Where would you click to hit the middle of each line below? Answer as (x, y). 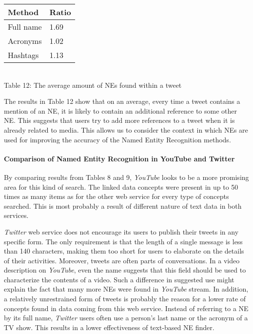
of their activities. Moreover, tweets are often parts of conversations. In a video (122, 260)
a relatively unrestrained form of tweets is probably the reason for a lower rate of (125, 299)
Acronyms (25, 41)
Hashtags (23, 55)
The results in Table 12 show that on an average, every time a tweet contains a (122, 101)
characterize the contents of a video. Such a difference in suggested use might (119, 279)
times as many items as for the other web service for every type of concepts (117, 196)
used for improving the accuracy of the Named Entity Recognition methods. (117, 139)
